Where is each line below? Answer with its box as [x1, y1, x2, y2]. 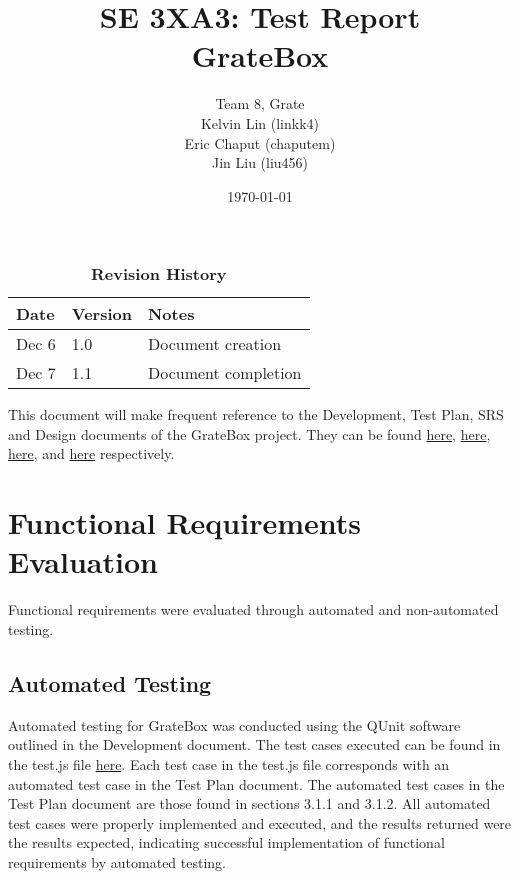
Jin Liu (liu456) [211, 152, 309, 173]
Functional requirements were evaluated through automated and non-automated [8, 599, 499, 620]
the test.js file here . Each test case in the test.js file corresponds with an [8, 753, 450, 774]
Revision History [91, 262, 227, 286]
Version [71, 302, 132, 326]
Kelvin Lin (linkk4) [200, 112, 320, 133]
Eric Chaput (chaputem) [184, 132, 336, 153]
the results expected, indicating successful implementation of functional [8, 832, 445, 853]
